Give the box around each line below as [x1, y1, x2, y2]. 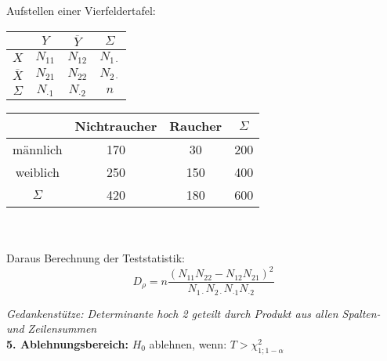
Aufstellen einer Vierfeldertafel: [6, 2, 156, 18]
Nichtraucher [74, 116, 157, 135]
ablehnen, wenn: [149, 335, 227, 352]
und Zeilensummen [6, 320, 97, 337]
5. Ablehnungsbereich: [6, 335, 128, 352]
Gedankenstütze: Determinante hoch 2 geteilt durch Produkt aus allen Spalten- [6, 305, 381, 321]
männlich [13, 139, 63, 158]
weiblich [15, 162, 60, 181]
